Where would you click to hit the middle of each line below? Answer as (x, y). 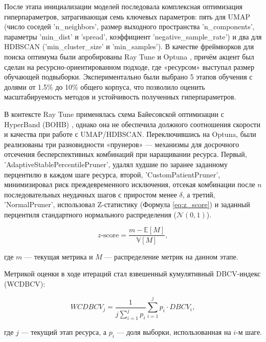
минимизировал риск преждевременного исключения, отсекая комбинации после (130, 184)
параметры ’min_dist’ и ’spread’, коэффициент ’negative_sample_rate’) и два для (133, 36)
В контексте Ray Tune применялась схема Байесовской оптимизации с (114, 114)
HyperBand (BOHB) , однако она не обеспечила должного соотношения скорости (132, 124)
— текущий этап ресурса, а (64, 331)
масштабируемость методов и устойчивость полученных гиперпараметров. (120, 97)
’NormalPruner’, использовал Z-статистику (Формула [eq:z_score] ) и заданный (127, 204)
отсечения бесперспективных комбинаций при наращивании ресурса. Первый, (126, 154)
